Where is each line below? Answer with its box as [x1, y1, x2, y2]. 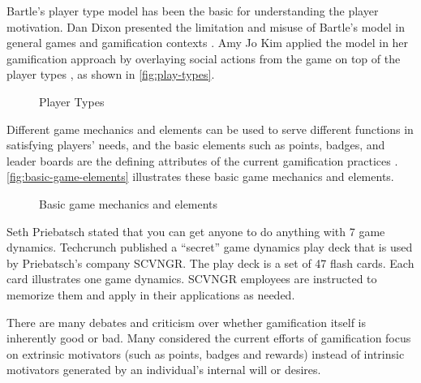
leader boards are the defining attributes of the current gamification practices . [6, 152, 398, 169]
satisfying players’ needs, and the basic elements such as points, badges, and [6, 136, 385, 153]
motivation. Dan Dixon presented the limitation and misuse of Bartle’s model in [6, 18, 405, 35]
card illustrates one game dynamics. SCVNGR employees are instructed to [6, 270, 377, 287]
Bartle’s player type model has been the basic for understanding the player [6, 2, 379, 19]
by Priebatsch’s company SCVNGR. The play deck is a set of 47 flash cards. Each [6, 254, 415, 271]
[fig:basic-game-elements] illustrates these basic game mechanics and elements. [6, 168, 394, 185]
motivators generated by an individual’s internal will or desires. [6, 361, 321, 378]
